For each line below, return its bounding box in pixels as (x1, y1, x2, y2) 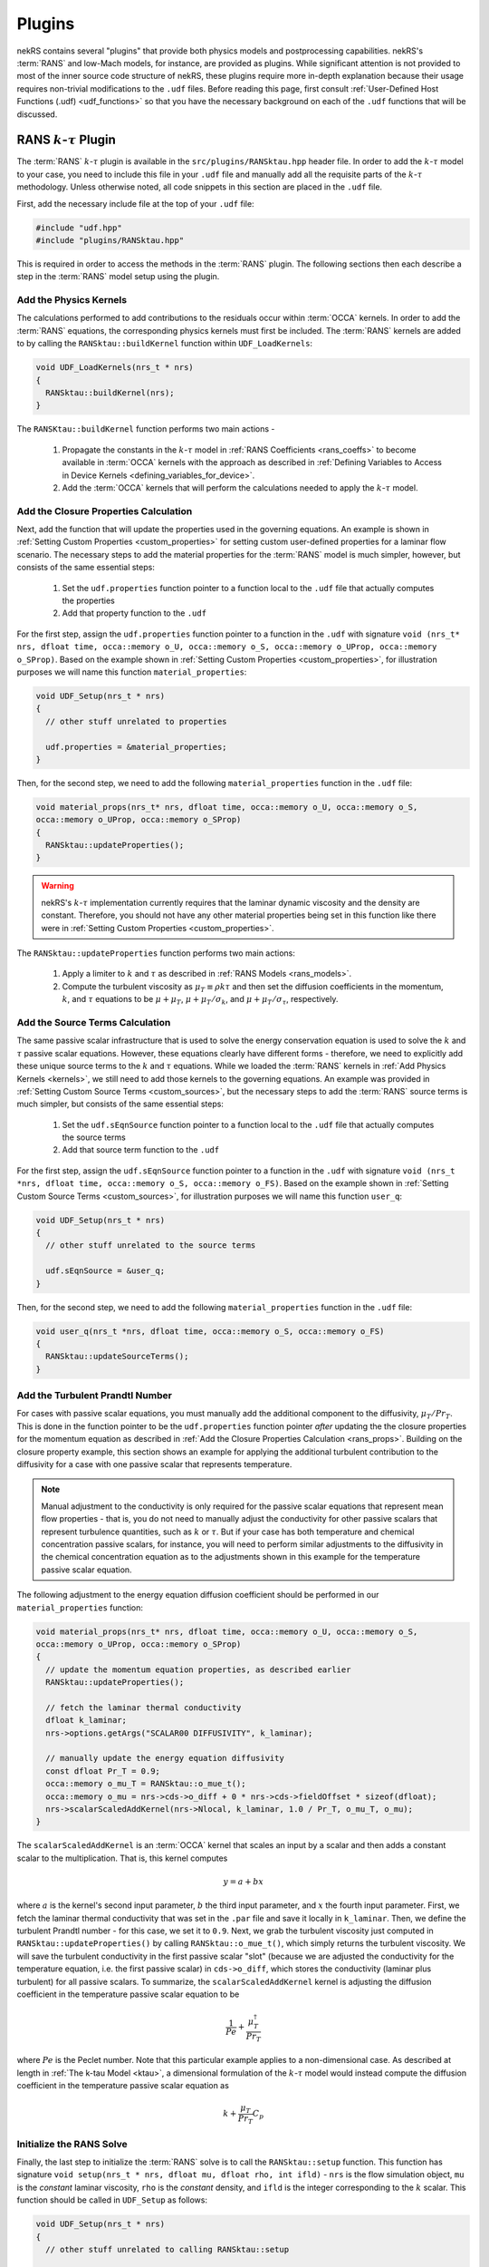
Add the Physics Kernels (16, 294, 127, 306)
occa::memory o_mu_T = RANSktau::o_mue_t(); (45, 1778, 246, 1789)
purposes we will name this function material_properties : (16, 666, 247, 677)
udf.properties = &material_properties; (45, 742, 227, 752)
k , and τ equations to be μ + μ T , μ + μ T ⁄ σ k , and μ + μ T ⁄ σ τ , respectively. (62, 994, 339, 1007)
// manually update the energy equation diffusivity (45, 1753, 284, 1764)
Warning (41, 881, 74, 891)
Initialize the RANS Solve (16, 2137, 129, 2150)
